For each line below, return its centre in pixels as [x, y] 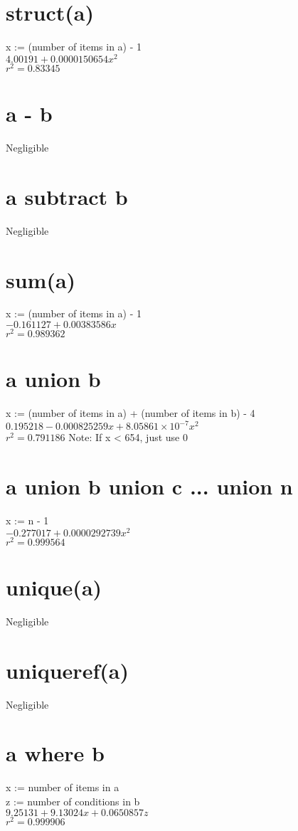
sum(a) [41, 279]
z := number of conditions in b [73, 801]
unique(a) [54, 587]
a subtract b [67, 196]
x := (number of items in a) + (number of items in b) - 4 [131, 413]
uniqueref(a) [67, 670]
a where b [55, 753]
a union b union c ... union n [149, 486]
